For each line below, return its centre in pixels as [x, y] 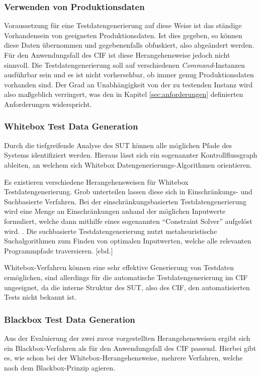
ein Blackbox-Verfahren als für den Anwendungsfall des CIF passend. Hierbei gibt [130, 348]
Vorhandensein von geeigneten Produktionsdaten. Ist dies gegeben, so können [123, 35]
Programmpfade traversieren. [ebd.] [59, 250]
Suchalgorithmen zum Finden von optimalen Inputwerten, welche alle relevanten [128, 241]
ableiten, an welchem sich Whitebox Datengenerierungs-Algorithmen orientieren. [128, 164]
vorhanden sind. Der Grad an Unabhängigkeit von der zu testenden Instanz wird [128, 84]
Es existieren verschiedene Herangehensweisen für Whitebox [96, 181]
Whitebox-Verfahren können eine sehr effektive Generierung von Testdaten [119, 267]
